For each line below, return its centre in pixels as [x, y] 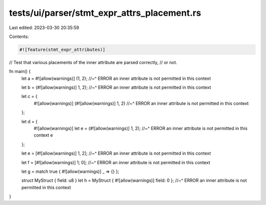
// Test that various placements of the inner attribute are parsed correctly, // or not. [93, 62]
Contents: [19, 36]
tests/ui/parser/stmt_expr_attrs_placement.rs [105, 13]
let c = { [30, 97]
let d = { [30, 121]
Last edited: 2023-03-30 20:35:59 [44, 28]
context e [43, 135]
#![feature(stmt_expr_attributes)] [62, 50]
